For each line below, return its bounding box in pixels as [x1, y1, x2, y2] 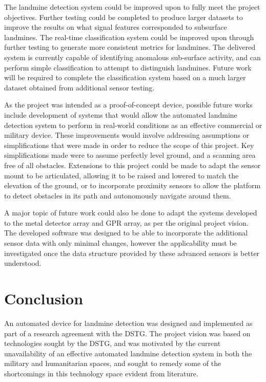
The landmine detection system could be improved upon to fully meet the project [4, 2, 260, 12]
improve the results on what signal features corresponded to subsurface [4, 22, 227, 32]
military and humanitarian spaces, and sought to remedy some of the [4, 358, 221, 369]
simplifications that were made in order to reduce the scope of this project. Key [4, 139, 254, 150]
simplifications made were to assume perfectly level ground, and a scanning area [4, 150, 256, 160]
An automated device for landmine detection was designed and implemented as [4, 317, 253, 328]
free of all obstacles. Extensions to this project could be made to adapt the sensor [4, 159, 261, 170]
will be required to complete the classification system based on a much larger [4, 72, 246, 83]
